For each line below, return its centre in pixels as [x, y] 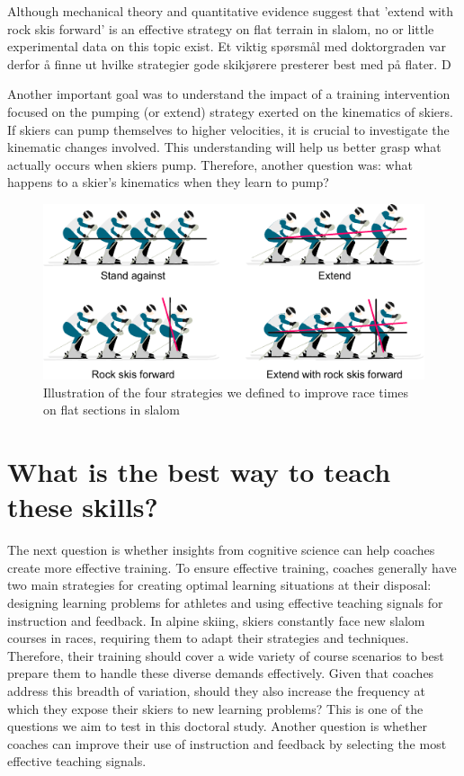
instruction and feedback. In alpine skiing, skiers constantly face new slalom [216, 620]
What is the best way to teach [199, 472]
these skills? [83, 507]
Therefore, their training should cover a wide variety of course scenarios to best [226, 655]
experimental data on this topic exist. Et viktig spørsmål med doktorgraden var [227, 46]
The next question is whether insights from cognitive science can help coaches [221, 550]
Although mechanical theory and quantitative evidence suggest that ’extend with [231, 11]
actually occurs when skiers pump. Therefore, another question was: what [210, 164]
